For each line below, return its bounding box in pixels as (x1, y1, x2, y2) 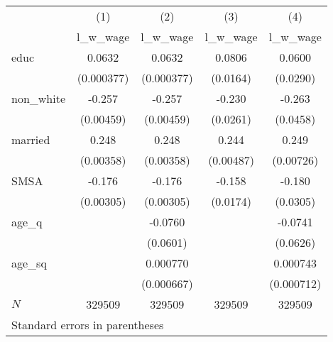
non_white (11, 90, 66, 106)
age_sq (11, 255, 47, 271)
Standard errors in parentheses (11, 316, 164, 333)
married (11, 131, 50, 148)
